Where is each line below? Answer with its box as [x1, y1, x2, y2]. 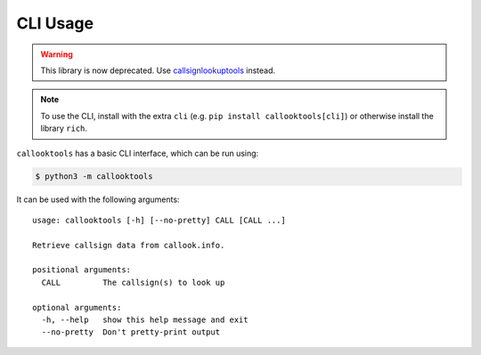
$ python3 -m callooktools [35, 172, 153, 182]
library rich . [40, 123, 88, 133]
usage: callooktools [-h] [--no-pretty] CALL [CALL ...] [32, 214, 287, 225]
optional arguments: [32, 303, 122, 312]
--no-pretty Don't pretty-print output [41, 327, 221, 337]
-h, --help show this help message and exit [41, 314, 249, 325]
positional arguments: [32, 265, 132, 275]
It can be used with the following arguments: [16, 194, 180, 205]
